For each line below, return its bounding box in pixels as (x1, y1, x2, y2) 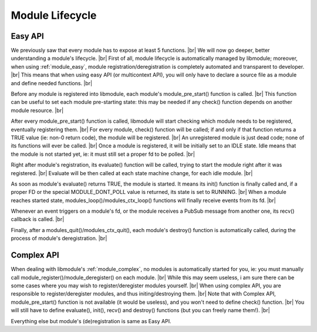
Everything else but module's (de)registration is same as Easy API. (11, 317, 171, 324)
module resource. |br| (11, 106, 64, 114)
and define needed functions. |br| (11, 79, 93, 86)
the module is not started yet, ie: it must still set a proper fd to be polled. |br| (11, 150, 195, 157)
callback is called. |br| (11, 216, 65, 223)
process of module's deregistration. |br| (11, 235, 107, 242)
